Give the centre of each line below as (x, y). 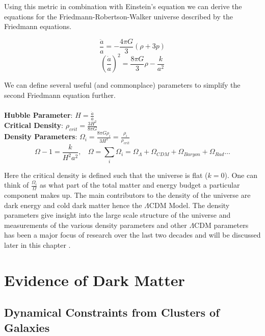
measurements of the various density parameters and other (96, 225)
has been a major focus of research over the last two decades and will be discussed (132, 235)
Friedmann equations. (38, 26)
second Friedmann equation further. (60, 95)
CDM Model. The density (189, 205)
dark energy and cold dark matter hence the (73, 205)
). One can (241, 175)
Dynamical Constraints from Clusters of (112, 312)
